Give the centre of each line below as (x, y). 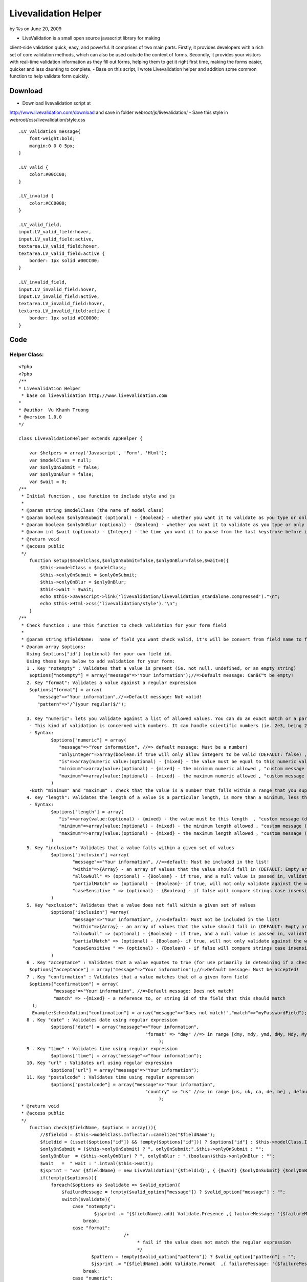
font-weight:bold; (52, 139)
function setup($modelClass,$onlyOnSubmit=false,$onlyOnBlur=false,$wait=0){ (129, 561)
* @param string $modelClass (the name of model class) (93, 510)
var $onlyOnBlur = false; (62, 475)
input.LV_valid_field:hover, (55, 232)
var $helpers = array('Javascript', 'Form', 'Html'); (98, 453)
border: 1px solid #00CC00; (64, 261)
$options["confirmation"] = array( (74, 984)
